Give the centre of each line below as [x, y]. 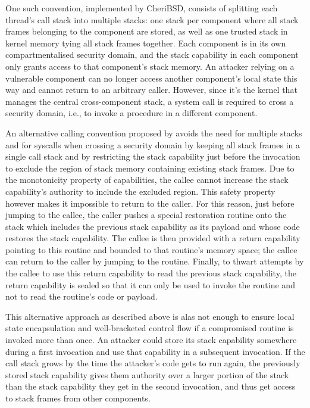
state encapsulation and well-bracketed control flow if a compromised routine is [150, 328]
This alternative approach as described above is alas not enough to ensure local [150, 316]
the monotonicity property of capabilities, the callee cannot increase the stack [147, 180]
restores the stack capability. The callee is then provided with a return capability [153, 238]
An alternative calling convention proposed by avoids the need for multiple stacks [154, 133]
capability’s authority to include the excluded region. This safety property [140, 191]
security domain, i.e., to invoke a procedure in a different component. [131, 113]
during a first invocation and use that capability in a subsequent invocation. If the [155, 351]
